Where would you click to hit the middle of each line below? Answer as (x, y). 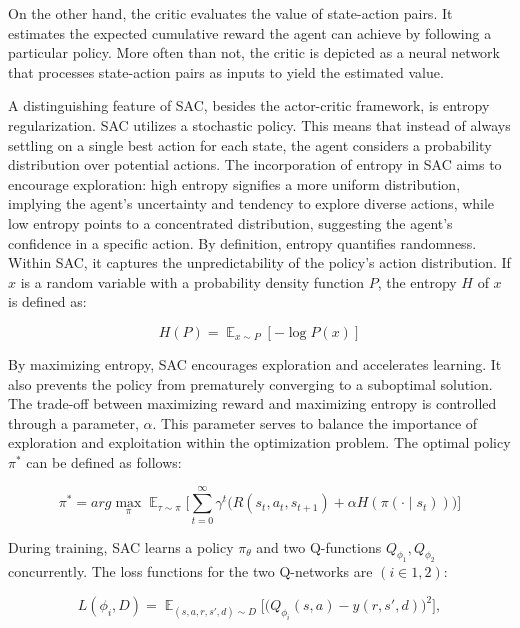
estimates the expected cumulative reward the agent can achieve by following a (250, 32)
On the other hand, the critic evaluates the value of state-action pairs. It (230, 13)
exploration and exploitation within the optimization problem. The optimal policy (259, 442)
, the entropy (417, 281)
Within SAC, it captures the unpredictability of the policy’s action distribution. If (259, 262)
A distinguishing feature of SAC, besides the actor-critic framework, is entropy (249, 105)
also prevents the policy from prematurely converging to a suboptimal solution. (250, 383)
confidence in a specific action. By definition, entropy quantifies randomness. (242, 242)
